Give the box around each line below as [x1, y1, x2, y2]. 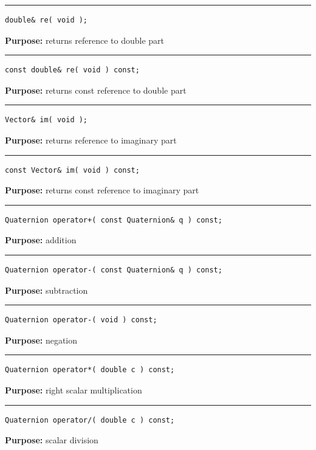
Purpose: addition [5, 234, 77, 246]
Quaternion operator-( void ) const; [5, 316, 157, 325]
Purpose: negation [5, 333, 78, 346]
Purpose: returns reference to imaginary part [5, 133, 177, 146]
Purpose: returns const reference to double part [5, 83, 187, 96]
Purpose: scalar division [5, 434, 98, 446]
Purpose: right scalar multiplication [5, 383, 142, 396]
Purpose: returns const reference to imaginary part [5, 184, 199, 196]
